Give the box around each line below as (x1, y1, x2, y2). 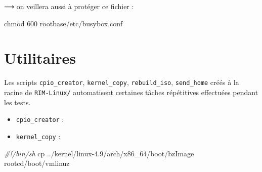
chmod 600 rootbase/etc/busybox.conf (4, 18, 123, 28)
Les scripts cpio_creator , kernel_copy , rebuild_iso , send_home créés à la (4, 77, 239, 88)
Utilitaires (4, 48, 76, 68)
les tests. (4, 97, 31, 107)
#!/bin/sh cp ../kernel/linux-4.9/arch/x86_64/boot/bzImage (4, 148, 194, 158)
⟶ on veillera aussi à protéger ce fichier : (4, 1, 134, 11)
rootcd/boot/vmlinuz (4, 158, 70, 168)
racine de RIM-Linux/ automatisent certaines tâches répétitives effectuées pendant (4, 87, 258, 97)
